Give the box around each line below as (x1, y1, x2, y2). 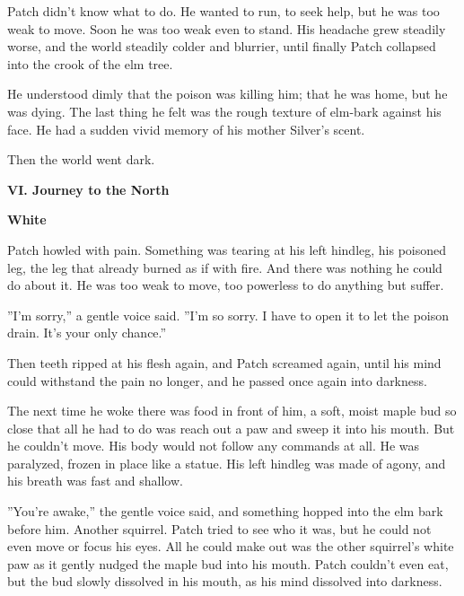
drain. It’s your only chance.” (7, 323, 167, 342)
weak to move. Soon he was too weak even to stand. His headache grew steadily (7, 19, 446, 38)
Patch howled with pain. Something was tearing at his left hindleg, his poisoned (7, 240, 447, 259)
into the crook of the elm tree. (7, 54, 173, 73)
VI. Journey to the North (7, 180, 170, 198)
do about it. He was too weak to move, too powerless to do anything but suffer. (7, 276, 444, 294)
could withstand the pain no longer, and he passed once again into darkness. (7, 371, 427, 390)
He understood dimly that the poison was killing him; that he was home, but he (7, 84, 448, 103)
